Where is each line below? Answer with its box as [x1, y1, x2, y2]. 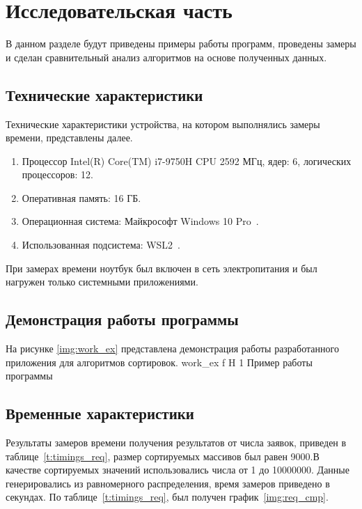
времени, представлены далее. [6, 130, 133, 145]
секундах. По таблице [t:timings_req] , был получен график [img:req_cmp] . [6, 490, 329, 504]
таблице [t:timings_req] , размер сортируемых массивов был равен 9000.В [6, 448, 320, 463]
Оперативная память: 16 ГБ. [22, 190, 141, 205]
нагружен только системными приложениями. [6, 274, 198, 289]
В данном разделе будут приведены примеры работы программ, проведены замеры [6, 36, 356, 51]
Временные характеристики [6, 402, 194, 424]
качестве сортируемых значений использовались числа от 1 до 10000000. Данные [6, 462, 349, 477]
